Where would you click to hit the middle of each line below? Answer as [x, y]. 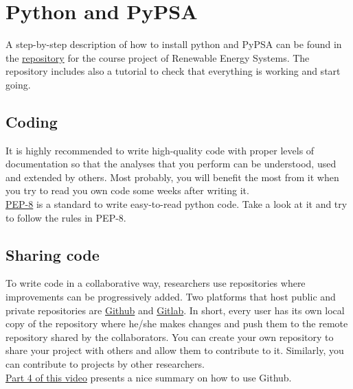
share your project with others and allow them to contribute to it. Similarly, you [175, 350]
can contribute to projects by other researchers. [105, 364]
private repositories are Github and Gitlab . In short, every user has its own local [175, 310]
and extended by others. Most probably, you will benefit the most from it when [172, 177]
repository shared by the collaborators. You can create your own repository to [170, 337]
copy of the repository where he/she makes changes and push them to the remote [177, 323]
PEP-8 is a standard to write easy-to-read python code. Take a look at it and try [176, 204]
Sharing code [53, 254]
